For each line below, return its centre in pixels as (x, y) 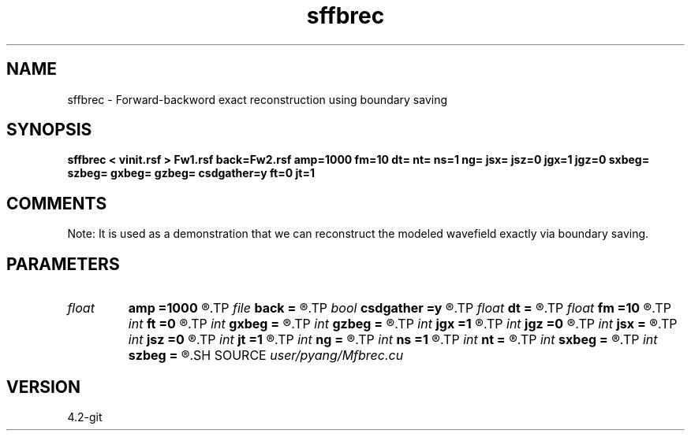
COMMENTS (57, 203)
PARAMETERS (63, 264)
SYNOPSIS (49, 130)
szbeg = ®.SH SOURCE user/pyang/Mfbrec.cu (266, 356)
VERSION (44, 387)
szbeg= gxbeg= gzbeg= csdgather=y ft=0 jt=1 (191, 173)
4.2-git (85, 417)
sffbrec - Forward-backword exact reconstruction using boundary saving (258, 99)
